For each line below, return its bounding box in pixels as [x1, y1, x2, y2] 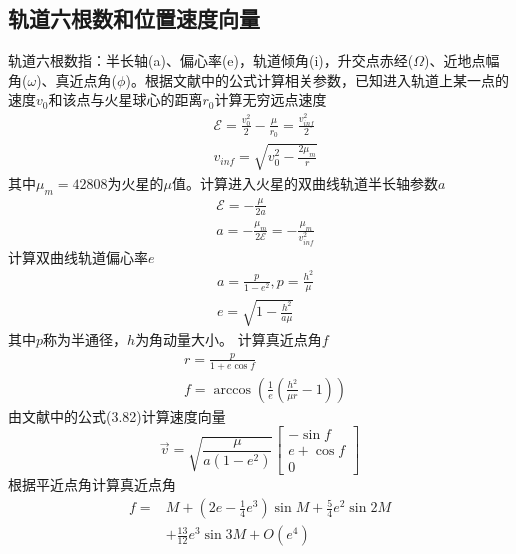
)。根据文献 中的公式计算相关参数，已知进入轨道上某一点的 [125, 69, 509, 90]
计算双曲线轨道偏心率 [8, 246, 148, 267]
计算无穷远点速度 [214, 89, 327, 110]
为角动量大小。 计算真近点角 [135, 328, 322, 349]
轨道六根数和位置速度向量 [8, 3, 260, 34]
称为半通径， [43, 328, 128, 349]
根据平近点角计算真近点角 [8, 474, 176, 495]
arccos [213, 382, 251, 397]
